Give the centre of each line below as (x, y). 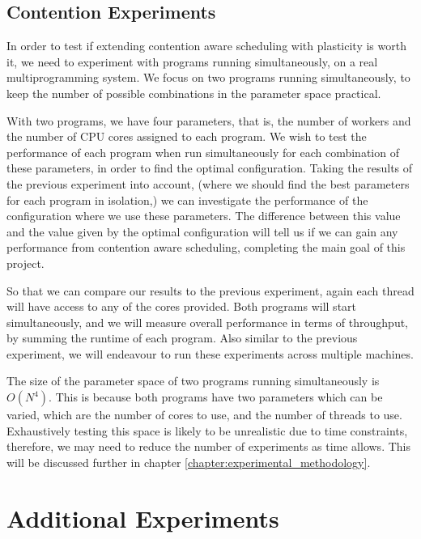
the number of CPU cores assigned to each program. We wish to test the (187, 136)
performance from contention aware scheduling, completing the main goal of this (206, 247)
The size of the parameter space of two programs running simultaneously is (193, 381)
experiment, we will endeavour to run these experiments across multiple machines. (210, 353)
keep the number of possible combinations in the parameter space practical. (194, 93)
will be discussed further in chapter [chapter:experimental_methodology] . (189, 462)
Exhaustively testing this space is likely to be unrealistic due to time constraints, (207, 430)
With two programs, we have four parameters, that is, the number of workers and (209, 120)
